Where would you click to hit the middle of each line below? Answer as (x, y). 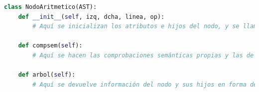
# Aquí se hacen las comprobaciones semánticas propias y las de (143, 55)
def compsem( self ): (50, 46)
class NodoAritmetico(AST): (51, 7)
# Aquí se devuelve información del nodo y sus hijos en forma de (145, 84)
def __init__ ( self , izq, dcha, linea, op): (91, 17)
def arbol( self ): (47, 75)
